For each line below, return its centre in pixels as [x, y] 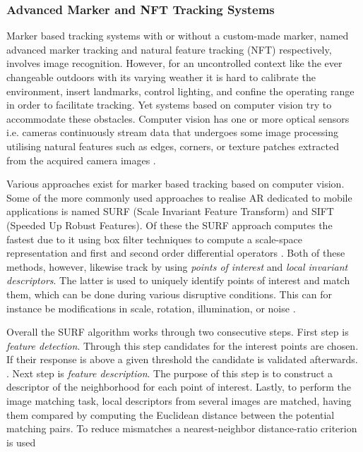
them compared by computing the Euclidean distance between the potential [171, 414]
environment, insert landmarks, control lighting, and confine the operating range [180, 91]
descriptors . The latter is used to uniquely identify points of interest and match [178, 280]
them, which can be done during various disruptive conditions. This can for [169, 294]
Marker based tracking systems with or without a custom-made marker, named [178, 36]
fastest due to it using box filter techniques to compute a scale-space [154, 239]
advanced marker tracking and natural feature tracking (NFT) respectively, [169, 49]
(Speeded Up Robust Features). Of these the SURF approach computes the [169, 225]
